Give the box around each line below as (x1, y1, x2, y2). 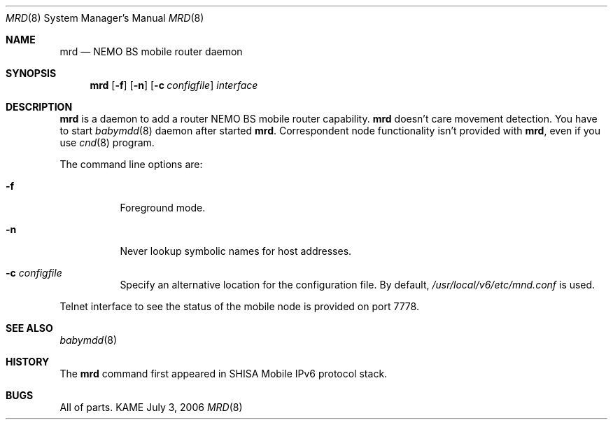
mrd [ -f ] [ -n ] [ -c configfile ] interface (90, 79, 258, 91)
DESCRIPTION (6, 101, 73, 113)
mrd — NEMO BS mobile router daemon (59, 46, 243, 57)
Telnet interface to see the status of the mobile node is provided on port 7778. (59, 300, 419, 312)
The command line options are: (59, 158, 203, 170)
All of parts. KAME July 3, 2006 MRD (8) (59, 401, 243, 413)
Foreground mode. (120, 202, 206, 214)
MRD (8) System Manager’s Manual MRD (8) (6, 12, 204, 24)
